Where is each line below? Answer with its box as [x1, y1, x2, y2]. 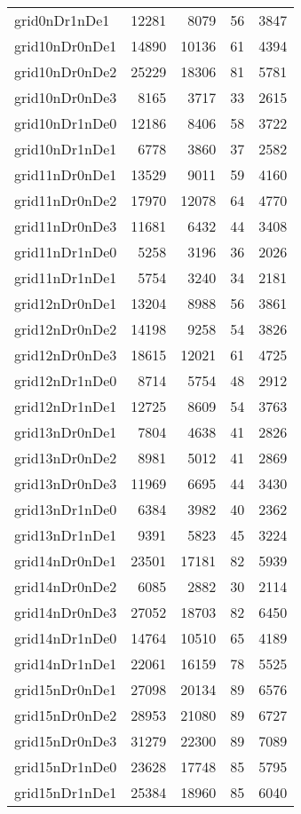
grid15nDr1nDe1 [14, 782, 117, 802]
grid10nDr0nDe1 [14, 36, 117, 56]
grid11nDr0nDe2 [14, 190, 117, 210]
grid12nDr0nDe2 [14, 319, 117, 339]
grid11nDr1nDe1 [14, 267, 117, 288]
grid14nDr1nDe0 [14, 628, 117, 648]
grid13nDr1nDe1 [14, 525, 117, 545]
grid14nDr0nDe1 [14, 550, 117, 571]
